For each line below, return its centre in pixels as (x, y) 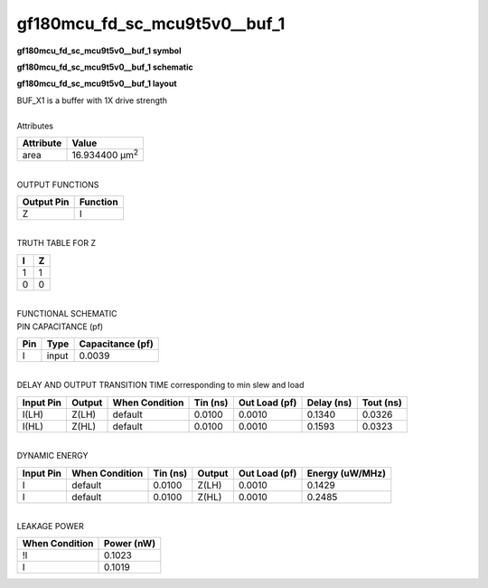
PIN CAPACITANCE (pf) (60, 327)
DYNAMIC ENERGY (52, 456)
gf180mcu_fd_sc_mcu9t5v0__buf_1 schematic (105, 67)
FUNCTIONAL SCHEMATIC (67, 314)
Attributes (35, 126)
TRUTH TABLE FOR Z (56, 243)
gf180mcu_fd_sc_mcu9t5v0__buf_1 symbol (99, 51)
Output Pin (46, 202)
